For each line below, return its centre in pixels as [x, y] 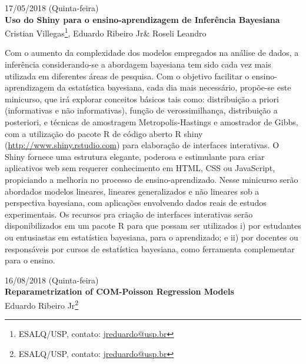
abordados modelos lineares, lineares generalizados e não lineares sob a [132, 191]
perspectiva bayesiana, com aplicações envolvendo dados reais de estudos [136, 203]
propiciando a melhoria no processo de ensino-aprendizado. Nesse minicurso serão [152, 179]
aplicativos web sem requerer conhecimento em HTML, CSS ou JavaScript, [140, 168]
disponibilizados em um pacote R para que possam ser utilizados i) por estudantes [153, 226]
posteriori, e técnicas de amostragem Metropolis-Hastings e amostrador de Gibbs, [152, 122]
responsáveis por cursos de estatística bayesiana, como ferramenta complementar [150, 248]
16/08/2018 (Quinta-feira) [52, 280]
